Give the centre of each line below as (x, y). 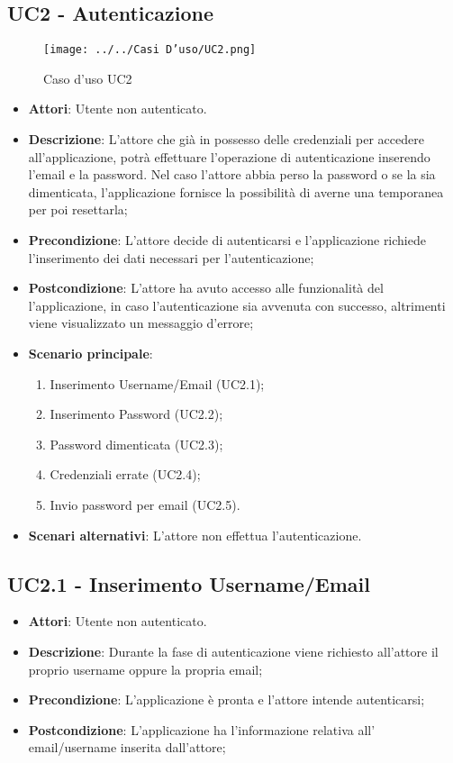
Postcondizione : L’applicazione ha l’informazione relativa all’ (202, 729)
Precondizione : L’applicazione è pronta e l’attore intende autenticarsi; (226, 699)
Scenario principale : (91, 353)
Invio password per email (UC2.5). (145, 504)
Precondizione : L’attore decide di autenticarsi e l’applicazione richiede (227, 240)
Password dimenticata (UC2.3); (136, 444)
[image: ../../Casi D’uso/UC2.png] (150, 50)
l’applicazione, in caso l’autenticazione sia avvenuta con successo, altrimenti (237, 305)
